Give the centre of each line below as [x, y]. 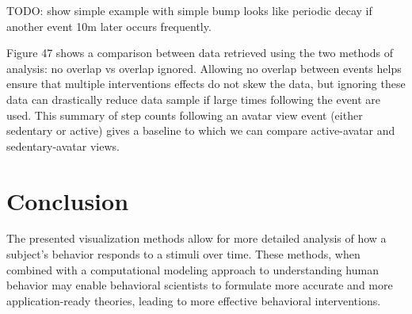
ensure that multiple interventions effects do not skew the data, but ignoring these [206, 84]
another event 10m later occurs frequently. [109, 26]
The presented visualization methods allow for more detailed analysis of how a [196, 238]
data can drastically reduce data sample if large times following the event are [194, 99]
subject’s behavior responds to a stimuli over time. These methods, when [183, 254]
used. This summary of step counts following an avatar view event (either [185, 115]
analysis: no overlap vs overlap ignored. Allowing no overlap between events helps [204, 68]
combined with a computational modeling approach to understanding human [193, 269]
